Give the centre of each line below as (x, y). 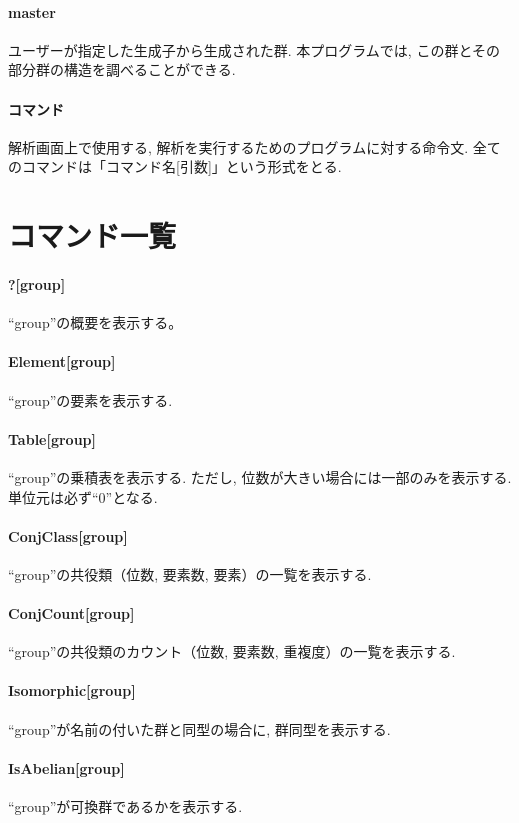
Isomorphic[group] (72, 690)
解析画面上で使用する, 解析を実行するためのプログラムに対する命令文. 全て (254, 146)
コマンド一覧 (92, 235)
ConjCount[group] (71, 613)
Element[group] (62, 361)
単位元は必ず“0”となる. (83, 496)
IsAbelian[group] (66, 767)
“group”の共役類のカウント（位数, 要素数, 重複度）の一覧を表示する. (232, 651)
